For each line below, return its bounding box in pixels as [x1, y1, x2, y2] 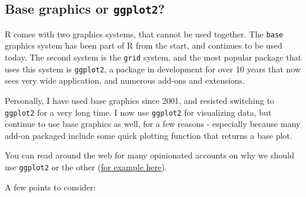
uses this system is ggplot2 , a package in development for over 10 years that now [5, 62, 301, 75]
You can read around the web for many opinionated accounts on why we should [5, 149, 294, 161]
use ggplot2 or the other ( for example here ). [5, 160, 167, 173]
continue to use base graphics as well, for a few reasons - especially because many [5, 117, 301, 130]
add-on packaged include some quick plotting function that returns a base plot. [5, 129, 292, 141]
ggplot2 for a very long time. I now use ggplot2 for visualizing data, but [5, 106, 272, 118]
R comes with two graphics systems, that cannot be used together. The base [5, 27, 283, 40]
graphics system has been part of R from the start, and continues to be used [5, 39, 282, 52]
